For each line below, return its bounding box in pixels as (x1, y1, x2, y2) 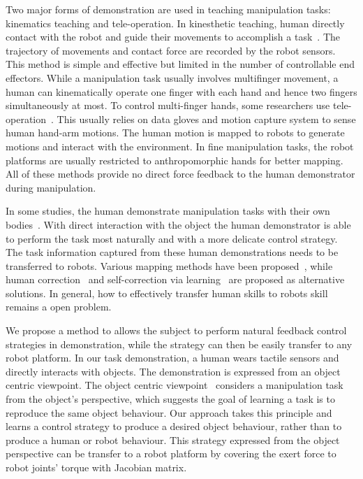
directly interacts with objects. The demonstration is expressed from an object (6, 364, 341, 378)
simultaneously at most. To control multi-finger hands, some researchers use (6, 98, 330, 113)
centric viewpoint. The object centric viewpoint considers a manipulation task (6, 378, 343, 392)
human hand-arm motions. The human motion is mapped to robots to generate (6, 125, 345, 140)
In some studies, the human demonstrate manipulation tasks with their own (6, 203, 330, 218)
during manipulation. (6, 180, 96, 194)
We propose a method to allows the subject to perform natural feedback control (6, 323, 347, 338)
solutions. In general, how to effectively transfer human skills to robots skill (6, 285, 328, 300)
